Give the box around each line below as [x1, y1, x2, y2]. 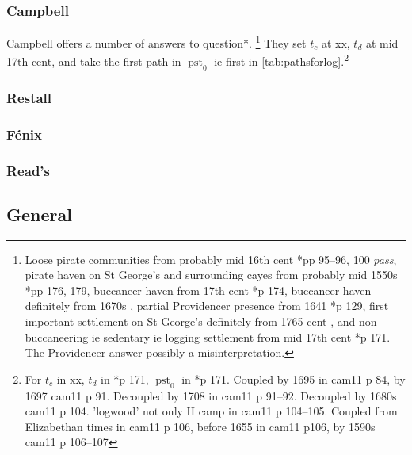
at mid [365, 34, 399, 51]
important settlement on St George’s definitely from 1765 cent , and [25, 313, 356, 330]
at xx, [321, 34, 350, 51]
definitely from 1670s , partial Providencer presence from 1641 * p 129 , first [25, 297, 389, 314]
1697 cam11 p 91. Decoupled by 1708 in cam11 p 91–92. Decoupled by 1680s [25, 387, 397, 403]
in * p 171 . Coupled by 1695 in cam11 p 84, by [181, 370, 406, 387]
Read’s [6, 160, 50, 180]
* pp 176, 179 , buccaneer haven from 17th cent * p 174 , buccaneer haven [25, 281, 372, 298]
